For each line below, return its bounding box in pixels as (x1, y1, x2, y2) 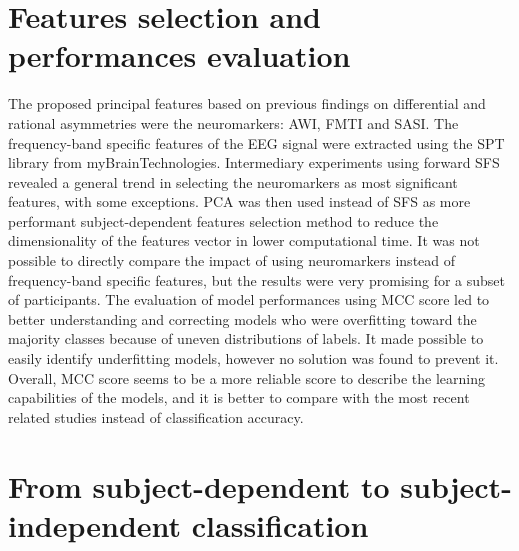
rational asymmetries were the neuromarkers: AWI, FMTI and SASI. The (8, 112, 459, 133)
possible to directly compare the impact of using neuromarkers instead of (8, 250, 456, 271)
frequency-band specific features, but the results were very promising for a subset (8, 269, 506, 290)
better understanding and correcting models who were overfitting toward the (8, 308, 477, 329)
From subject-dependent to (8, 465, 390, 506)
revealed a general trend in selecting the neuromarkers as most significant (8, 171, 458, 192)
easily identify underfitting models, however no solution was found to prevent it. (8, 348, 499, 369)
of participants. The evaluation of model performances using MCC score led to (8, 289, 490, 310)
